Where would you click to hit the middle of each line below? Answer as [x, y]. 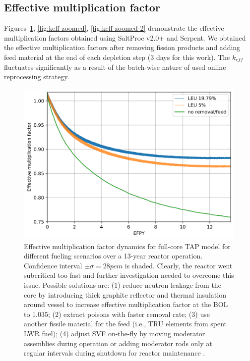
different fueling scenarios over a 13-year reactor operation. [113, 256]
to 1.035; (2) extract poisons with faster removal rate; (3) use [117, 314]
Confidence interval [53, 265]
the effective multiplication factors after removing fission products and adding [122, 47]
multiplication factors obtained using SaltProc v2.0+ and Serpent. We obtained [125, 37]
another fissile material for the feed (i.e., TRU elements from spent [125, 324]
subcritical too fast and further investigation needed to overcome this [129, 275]
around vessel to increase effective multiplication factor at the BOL [126, 304]
